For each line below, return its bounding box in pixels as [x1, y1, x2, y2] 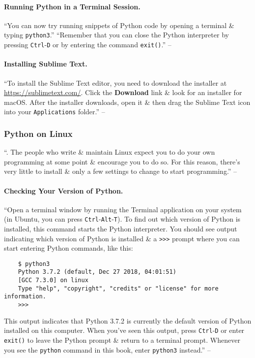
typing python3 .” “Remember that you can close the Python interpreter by [4, 30, 229, 40]
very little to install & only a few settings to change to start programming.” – [4, 166, 237, 176]
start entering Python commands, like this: [4, 243, 133, 253]
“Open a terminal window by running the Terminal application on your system [4, 204, 242, 214]
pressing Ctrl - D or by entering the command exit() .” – [4, 39, 171, 50]
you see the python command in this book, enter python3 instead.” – [4, 344, 211, 355]
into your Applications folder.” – [4, 106, 105, 117]
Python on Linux [4, 127, 73, 139]
